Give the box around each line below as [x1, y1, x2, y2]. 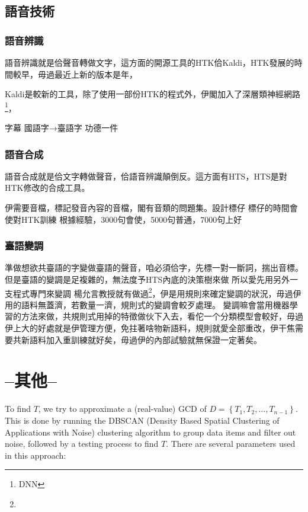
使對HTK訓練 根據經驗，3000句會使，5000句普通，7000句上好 [5, 213, 242, 225]
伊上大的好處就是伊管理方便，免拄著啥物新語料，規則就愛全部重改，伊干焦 [5, 322, 295, 334]
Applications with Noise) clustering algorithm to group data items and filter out [5, 425, 296, 438]
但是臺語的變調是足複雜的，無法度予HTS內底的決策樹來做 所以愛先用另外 [5, 273, 290, 286]
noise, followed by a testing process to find [5, 437, 159, 450]
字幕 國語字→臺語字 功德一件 [5, 121, 118, 134]
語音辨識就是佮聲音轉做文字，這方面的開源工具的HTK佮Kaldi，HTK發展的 [5, 56, 294, 68]
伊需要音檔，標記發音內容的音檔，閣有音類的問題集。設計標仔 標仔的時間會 [5, 201, 298, 214]
